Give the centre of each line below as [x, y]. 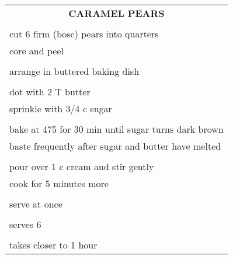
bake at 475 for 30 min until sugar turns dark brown [116, 129]
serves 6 [25, 224]
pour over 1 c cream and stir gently [82, 166]
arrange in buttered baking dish [74, 71]
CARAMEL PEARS [116, 13]
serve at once [36, 204]
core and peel [36, 51]
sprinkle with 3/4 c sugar [61, 108]
